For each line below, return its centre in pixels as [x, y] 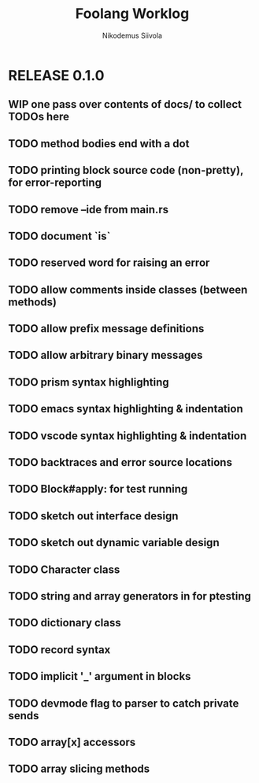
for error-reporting [55, 183]
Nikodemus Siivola [132, 35]
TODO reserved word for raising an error [109, 263]
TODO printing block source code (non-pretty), [126, 170]
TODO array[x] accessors [72, 742]
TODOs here [39, 117]
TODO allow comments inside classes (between [128, 289]
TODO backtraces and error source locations [120, 462]
